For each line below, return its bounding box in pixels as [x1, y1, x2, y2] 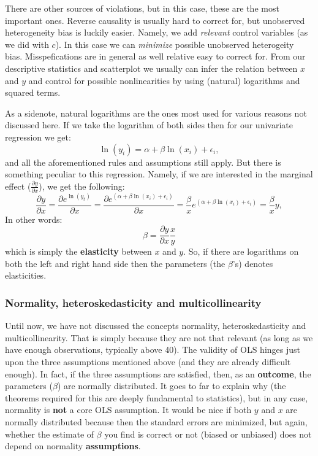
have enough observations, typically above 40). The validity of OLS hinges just [5, 343, 301, 356]
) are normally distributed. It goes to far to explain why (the [57, 379, 286, 392]
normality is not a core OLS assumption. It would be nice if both [5, 403, 252, 416]
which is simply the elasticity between [5, 245, 152, 258]
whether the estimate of [5, 427, 94, 440]
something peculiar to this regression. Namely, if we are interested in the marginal [5, 168, 313, 180]
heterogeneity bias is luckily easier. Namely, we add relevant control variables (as [5, 26, 308, 39]
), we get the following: [39, 179, 125, 192]
